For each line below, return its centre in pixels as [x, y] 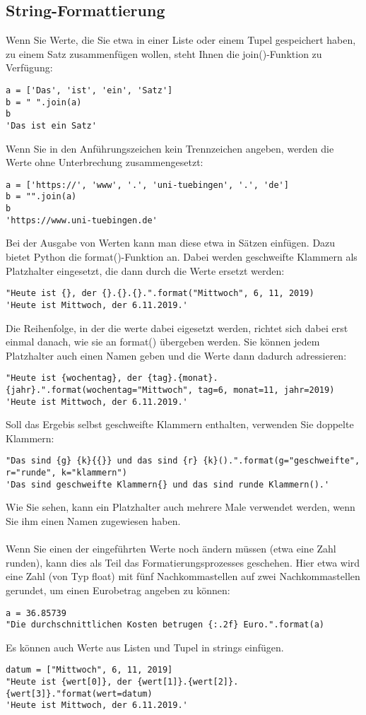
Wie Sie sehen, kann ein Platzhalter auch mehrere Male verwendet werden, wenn [181, 507]
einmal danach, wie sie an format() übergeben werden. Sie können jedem [163, 342]
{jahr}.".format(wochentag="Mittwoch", [99, 390]
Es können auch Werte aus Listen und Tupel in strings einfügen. [145, 647]
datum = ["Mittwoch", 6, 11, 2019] [89, 670]
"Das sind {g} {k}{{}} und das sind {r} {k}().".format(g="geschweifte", [183, 461]
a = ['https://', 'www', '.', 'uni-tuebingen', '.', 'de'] [147, 185]
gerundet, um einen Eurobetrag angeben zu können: [118, 590]
